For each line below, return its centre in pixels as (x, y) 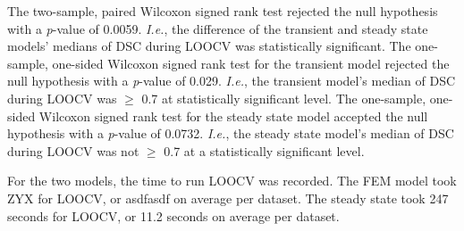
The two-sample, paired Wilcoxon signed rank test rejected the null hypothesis (223, 11)
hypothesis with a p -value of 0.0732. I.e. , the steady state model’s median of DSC (231, 133)
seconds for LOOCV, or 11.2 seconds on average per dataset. (173, 215)
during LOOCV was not (73, 150)
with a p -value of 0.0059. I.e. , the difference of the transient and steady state (218, 28)
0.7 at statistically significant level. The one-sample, (284, 98)
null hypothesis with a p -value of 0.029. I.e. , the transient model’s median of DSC (232, 81)
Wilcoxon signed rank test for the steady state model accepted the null (233, 115)
